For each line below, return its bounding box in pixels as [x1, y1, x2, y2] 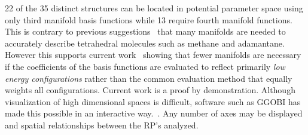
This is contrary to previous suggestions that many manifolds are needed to [5, 25, 286, 38]
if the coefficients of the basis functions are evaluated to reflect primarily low [5, 60, 285, 72]
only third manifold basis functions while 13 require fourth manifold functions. [5, 13, 292, 26]
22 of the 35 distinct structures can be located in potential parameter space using [5, 2, 303, 14]
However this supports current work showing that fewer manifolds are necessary [5, 48, 301, 61]
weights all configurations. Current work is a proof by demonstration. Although [5, 84, 295, 96]
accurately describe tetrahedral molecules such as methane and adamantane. [5, 36, 285, 49]
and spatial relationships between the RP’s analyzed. [5, 118, 199, 131]
